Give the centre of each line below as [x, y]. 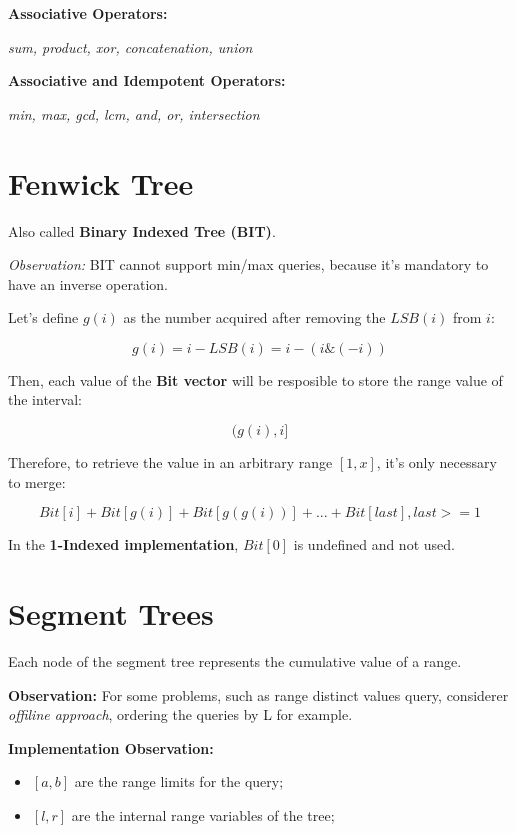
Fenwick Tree [101, 182]
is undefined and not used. [374, 544]
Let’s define [43, 317]
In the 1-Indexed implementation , [123, 544]
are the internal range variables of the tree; [203, 814]
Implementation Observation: [111, 747]
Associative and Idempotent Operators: [147, 80]
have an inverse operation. [88, 283]
